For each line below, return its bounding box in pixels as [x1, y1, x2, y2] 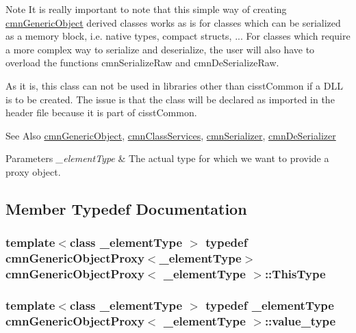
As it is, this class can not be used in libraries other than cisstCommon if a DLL [5, 78, 343, 92]
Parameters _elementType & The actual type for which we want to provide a [5, 151, 329, 165]
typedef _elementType [205, 296, 334, 313]
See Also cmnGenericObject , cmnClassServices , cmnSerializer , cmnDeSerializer [5, 128, 336, 142]
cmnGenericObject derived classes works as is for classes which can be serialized [5, 15, 341, 29]
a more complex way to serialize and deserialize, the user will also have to [5, 42, 315, 56]
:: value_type [264, 312, 336, 329]
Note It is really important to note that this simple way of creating [5, 2, 287, 16]
